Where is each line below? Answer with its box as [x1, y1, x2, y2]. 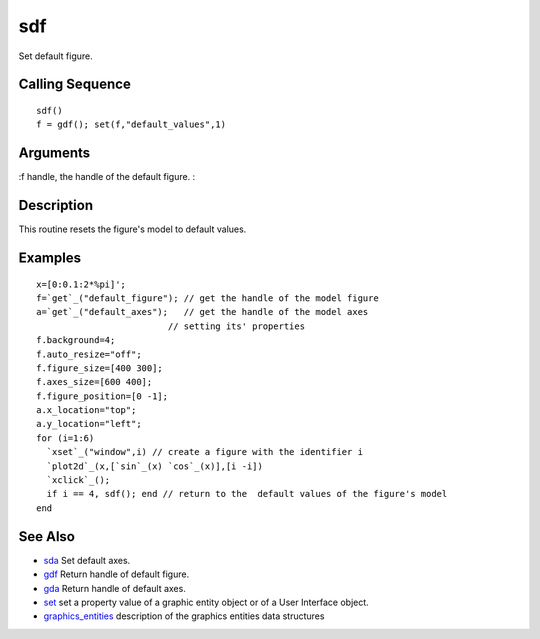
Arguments [18, 145, 91, 162]
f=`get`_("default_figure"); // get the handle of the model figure [36, 292, 379, 304]
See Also [18, 528, 75, 545]
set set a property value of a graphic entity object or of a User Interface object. [43, 596, 369, 608]
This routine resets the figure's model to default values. [18, 223, 247, 235]
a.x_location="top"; [36, 405, 137, 416]
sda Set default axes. [43, 554, 131, 566]
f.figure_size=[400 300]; [36, 362, 164, 374]
